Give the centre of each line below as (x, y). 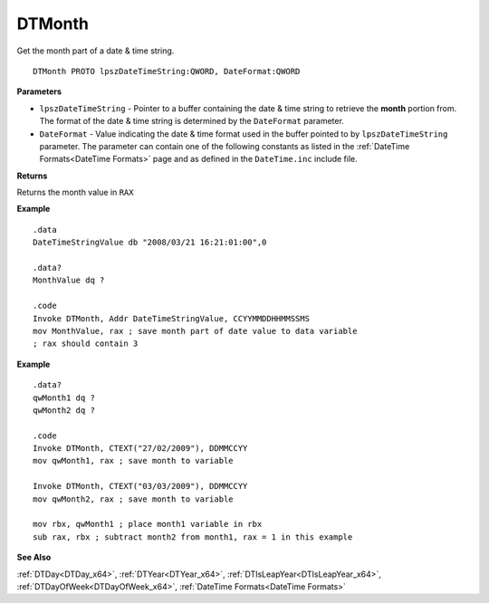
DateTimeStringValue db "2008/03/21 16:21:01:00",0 (150, 243)
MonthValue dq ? (69, 280)
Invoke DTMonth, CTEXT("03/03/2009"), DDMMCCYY (140, 486)
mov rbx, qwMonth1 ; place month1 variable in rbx (148, 524)
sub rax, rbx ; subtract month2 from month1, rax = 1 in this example (193, 537)
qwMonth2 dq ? (64, 410)
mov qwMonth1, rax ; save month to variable (134, 461)
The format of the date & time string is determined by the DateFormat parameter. (192, 121)
